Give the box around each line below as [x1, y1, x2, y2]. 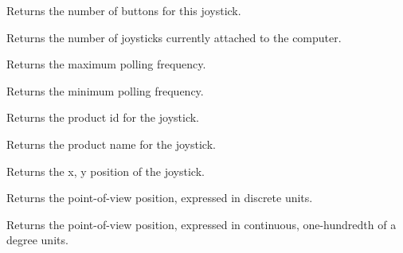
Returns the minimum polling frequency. [6, 82, 204, 99]
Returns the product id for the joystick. [6, 109, 199, 126]
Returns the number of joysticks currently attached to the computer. [6, 29, 342, 45]
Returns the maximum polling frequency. [6, 56, 206, 72]
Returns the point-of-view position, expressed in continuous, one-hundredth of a [6, 216, 397, 232]
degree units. [6, 232, 68, 248]
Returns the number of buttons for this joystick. [6, 2, 241, 18]
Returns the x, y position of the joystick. [6, 162, 205, 179]
